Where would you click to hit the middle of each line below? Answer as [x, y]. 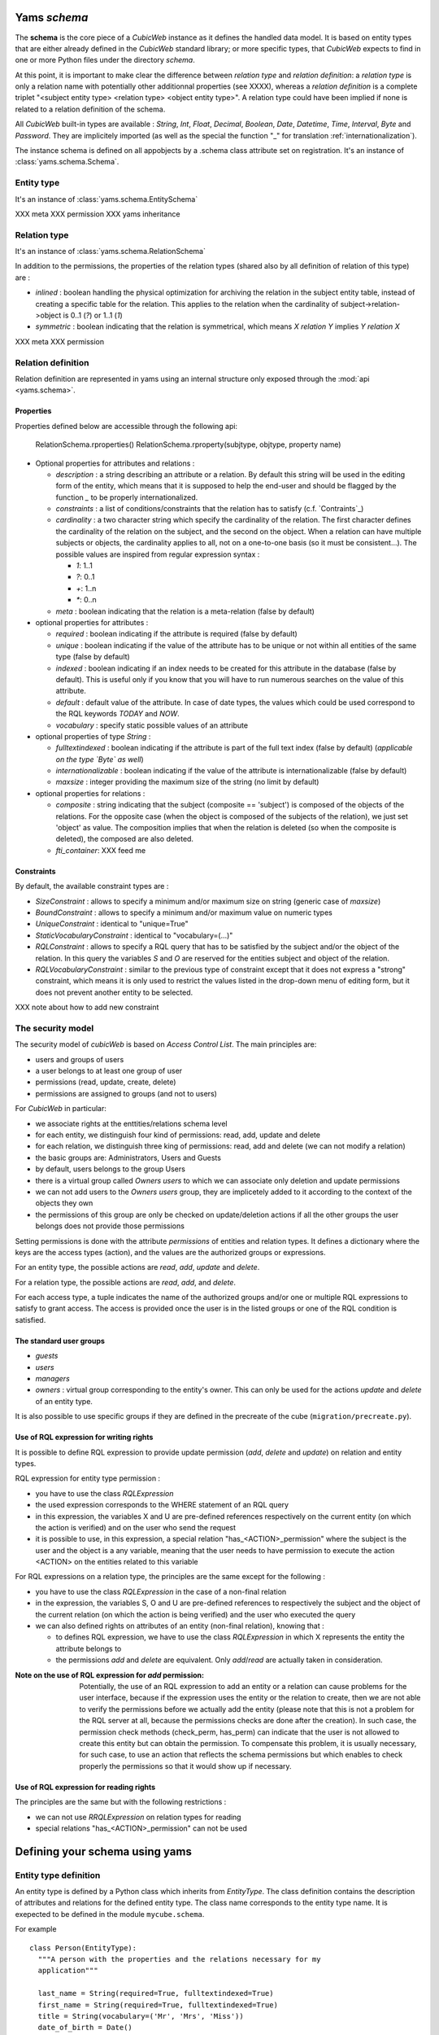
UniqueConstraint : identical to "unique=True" [112, 924]
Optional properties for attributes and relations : [115, 463]
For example [36, 1929]
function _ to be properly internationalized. [127, 497]
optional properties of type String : [93, 736]
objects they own [64, 1203]
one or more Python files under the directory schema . [105, 60]
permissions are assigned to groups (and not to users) [126, 1093]
